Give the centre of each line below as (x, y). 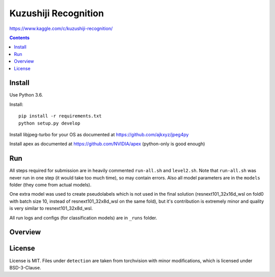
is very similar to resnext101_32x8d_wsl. (51, 208)
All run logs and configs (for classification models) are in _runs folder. (83, 218)
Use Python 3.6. (26, 95)
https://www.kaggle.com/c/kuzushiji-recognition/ (61, 28)
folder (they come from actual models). (50, 185)
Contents (20, 38)
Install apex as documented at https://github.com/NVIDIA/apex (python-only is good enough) (107, 144)
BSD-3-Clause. (25, 267)
